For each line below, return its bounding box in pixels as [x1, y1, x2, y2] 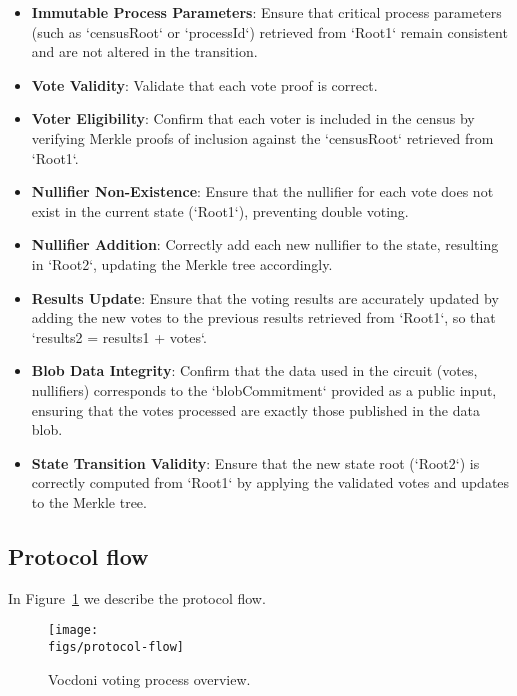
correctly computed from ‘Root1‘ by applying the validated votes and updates [31, 472, 510, 493]
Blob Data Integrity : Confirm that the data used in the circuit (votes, [31, 360, 478, 381]
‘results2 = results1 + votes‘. [31, 326, 207, 347]
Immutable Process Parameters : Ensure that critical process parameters [31, 2, 502, 22]
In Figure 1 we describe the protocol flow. [8, 587, 266, 608]
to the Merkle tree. [31, 491, 147, 512]
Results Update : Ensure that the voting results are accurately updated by [31, 287, 499, 308]
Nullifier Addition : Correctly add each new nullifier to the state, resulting [31, 234, 499, 255]
